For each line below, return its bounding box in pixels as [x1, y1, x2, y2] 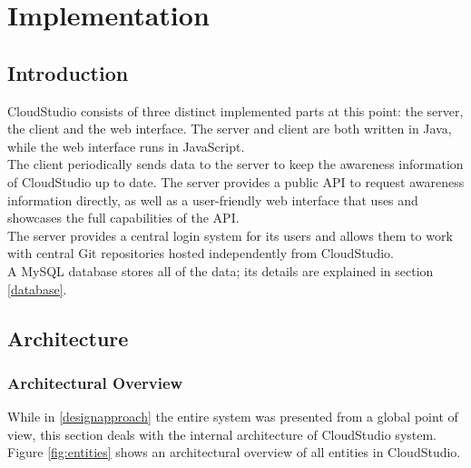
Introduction [7, 58, 129, 86]
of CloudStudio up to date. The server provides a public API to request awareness [7, 172, 465, 191]
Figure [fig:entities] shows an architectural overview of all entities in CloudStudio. [7, 443, 461, 462]
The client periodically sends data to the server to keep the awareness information [7, 154, 464, 174]
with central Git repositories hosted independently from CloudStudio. [7, 244, 394, 263]
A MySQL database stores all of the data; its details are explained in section [7, 261, 434, 280]
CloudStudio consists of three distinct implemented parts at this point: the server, [7, 101, 464, 120]
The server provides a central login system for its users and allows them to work [7, 225, 453, 244]
